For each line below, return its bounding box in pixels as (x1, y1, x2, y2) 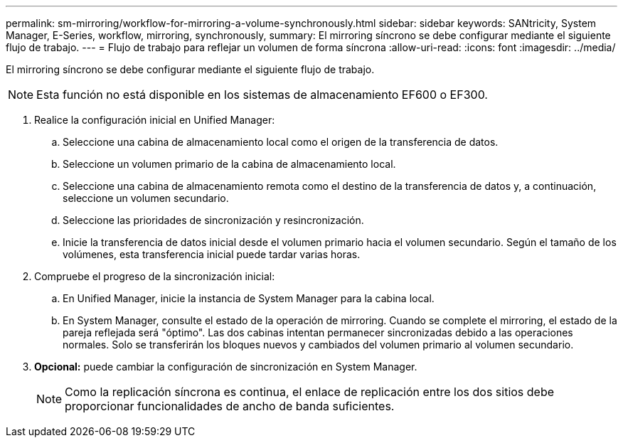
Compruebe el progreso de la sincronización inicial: (34, 270, 275, 282)
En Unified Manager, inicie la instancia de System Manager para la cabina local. (63, 292, 435, 304)
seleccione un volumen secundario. (63, 192, 229, 204)
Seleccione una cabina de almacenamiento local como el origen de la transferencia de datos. (63, 136, 499, 148)
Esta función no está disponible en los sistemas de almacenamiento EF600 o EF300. (36, 87, 488, 102)
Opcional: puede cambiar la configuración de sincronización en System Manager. (34, 361, 417, 373)
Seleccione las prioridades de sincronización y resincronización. (63, 214, 364, 226)
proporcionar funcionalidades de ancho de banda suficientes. (65, 399, 395, 413)
